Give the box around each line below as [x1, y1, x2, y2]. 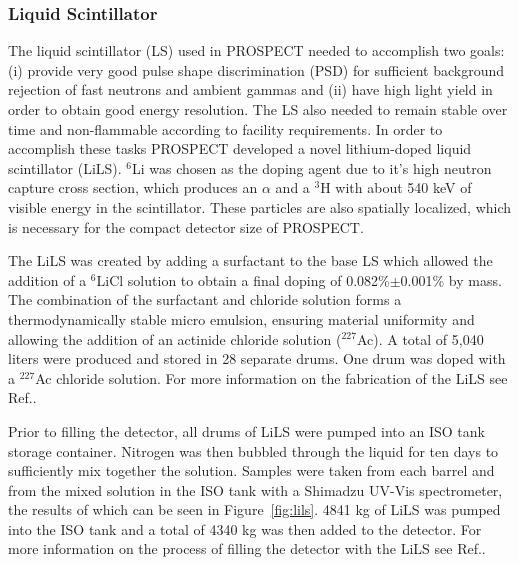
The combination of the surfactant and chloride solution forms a [8, 289, 402, 310]
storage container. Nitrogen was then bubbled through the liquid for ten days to [8, 440, 499, 461]
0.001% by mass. [400, 269, 502, 290]
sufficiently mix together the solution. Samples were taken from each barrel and [8, 460, 495, 481]
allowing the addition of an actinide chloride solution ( [8, 328, 342, 349]
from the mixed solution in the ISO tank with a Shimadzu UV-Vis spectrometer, [8, 479, 503, 500]
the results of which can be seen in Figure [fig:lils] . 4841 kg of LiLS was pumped [8, 499, 501, 520]
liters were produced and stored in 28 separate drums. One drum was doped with [8, 348, 506, 369]
